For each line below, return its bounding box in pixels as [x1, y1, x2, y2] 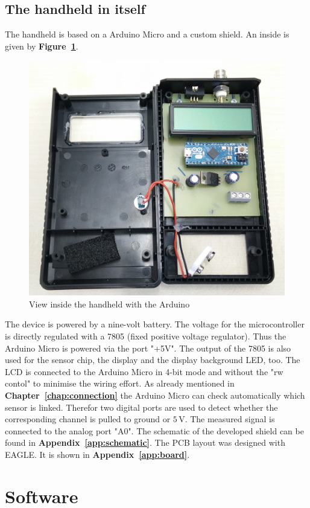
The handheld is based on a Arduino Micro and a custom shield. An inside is [5, 28, 289, 40]
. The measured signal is [185, 413, 275, 425]
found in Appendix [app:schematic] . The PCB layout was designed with [5, 436, 285, 449]
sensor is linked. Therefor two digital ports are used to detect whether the [5, 400, 278, 413]
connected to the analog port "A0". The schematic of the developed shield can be [5, 424, 304, 437]
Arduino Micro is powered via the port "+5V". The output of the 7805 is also [5, 341, 291, 354]
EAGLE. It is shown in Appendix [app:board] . [5, 448, 190, 460]
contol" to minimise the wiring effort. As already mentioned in [5, 377, 235, 390]
